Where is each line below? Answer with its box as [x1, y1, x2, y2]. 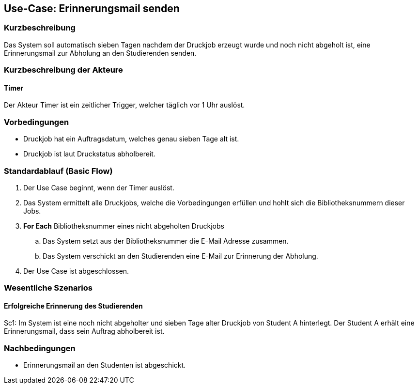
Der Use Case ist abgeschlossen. [23, 266, 129, 275]
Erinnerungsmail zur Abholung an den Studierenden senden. [4, 48, 197, 57]
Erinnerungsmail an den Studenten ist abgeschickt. [23, 361, 186, 370]
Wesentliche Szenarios [4, 283, 93, 293]
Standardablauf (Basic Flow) [4, 166, 113, 176]
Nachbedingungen [4, 343, 76, 353]
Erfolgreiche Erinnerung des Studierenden [4, 301, 143, 310]
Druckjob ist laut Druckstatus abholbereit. [23, 150, 155, 158]
